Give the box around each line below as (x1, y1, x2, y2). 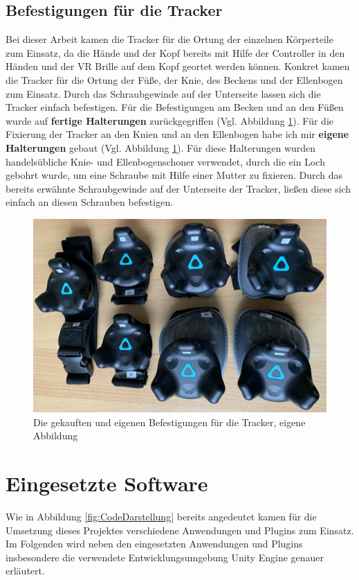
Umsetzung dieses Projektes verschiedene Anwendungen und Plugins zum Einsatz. (6, 522, 354, 537)
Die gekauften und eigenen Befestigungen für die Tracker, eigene (33, 414, 306, 429)
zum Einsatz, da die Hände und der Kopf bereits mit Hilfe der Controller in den (6, 45, 345, 60)
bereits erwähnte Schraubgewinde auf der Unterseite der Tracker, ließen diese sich (6, 181, 351, 195)
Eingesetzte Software (6, 468, 208, 497)
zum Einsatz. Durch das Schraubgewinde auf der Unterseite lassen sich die (6, 86, 321, 100)
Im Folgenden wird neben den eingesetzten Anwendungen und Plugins (6, 536, 303, 551)
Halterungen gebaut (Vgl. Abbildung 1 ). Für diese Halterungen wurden (6, 140, 316, 155)
